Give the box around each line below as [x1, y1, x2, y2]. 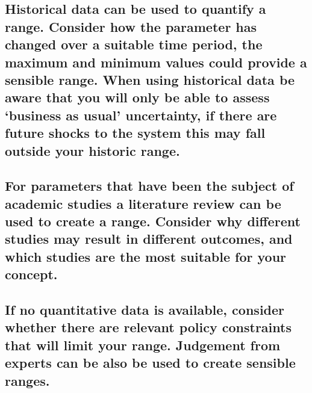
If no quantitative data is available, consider [5, 300, 285, 319]
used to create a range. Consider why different [5, 212, 301, 231]
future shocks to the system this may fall [5, 123, 266, 142]
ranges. [5, 371, 50, 389]
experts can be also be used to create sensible [5, 353, 296, 372]
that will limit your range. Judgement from [5, 335, 281, 354]
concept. [5, 265, 58, 283]
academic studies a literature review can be [5, 194, 281, 212]
